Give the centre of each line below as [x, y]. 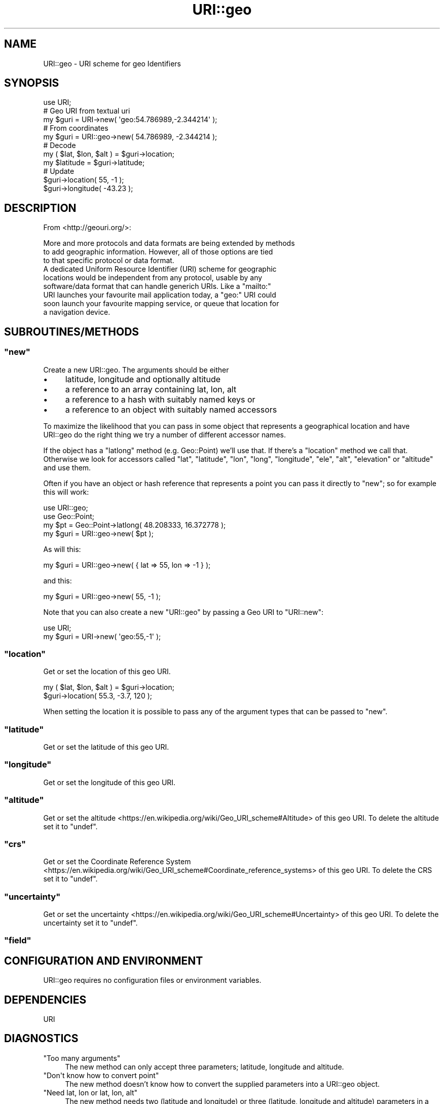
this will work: [66, 492]
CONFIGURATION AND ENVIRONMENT [104, 961]
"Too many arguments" [82, 1058]
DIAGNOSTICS [41, 1039]
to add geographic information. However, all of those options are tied [158, 252]
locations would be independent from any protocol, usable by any [153, 278]
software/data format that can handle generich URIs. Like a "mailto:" [157, 286]
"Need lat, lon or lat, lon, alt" [90, 1092]
